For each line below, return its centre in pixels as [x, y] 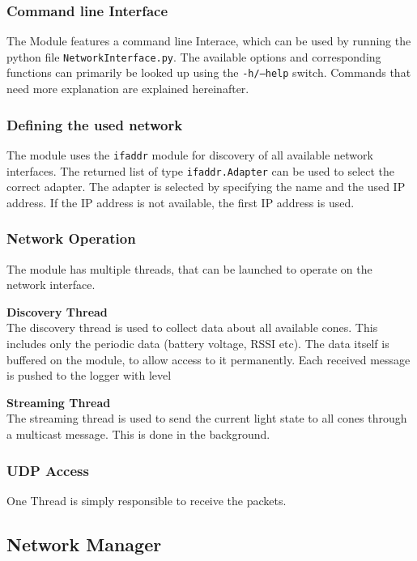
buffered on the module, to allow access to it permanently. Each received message [208, 359]
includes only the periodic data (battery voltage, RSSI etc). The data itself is [198, 344]
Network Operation [71, 238]
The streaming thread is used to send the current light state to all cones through [207, 418]
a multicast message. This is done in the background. [138, 434]
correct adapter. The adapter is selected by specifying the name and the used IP [206, 187]
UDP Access [48, 470]
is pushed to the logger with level [89, 375]
